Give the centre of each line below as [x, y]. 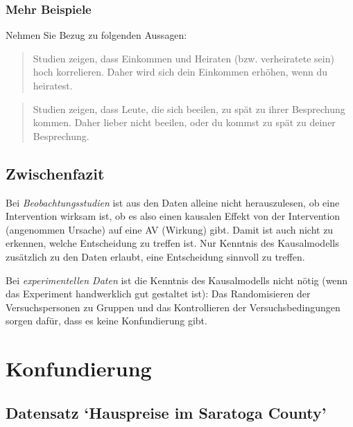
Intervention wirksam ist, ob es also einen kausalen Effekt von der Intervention [173, 216]
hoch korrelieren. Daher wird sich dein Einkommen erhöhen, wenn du [180, 72]
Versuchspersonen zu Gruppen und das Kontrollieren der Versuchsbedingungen [173, 307]
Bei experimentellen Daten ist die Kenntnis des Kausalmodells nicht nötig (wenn [177, 280]
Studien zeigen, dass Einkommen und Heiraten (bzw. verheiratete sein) [183, 58]
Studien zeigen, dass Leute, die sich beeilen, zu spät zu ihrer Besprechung [189, 108]
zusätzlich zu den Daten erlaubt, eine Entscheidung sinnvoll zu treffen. [155, 256]
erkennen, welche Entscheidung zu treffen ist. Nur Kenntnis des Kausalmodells [172, 243]
